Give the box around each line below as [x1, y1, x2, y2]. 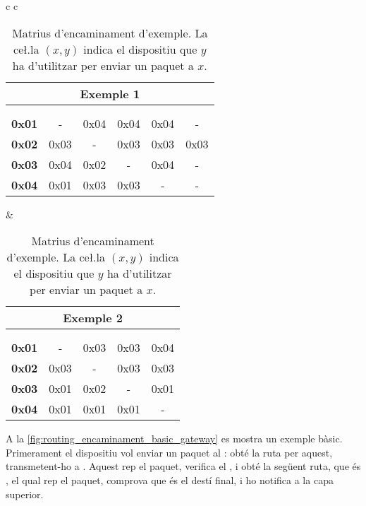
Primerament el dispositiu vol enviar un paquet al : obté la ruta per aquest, [6, 445, 333, 459]
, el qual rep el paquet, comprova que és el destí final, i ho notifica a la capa [6, 472, 334, 487]
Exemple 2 [63, 310, 123, 326]
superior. [6, 486, 44, 501]
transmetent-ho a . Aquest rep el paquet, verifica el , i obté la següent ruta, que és [6, 459, 361, 473]
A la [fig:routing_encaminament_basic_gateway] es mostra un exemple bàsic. [6, 431, 343, 446]
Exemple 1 [80, 85, 140, 102]
